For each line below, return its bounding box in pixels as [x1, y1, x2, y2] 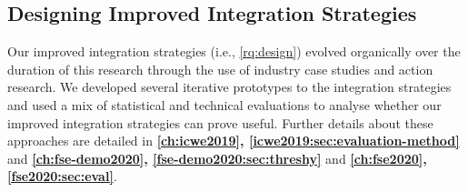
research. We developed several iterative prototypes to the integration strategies [7, 77, 452, 96]
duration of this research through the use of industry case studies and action [7, 59, 433, 78]
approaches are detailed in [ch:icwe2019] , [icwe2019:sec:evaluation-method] [7, 131, 460, 150]
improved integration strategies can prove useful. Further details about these [7, 113, 433, 132]
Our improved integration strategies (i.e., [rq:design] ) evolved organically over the [7, 42, 461, 61]
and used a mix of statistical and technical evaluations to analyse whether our [7, 95, 442, 114]
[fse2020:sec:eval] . [7, 167, 117, 186]
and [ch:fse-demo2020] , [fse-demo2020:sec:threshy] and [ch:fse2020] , [7, 148, 427, 167]
